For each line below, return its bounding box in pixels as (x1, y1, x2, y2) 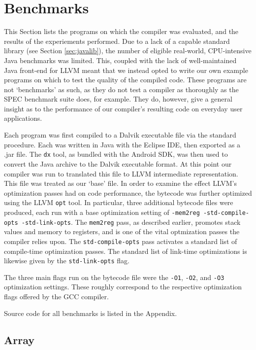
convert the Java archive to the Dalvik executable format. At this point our (4, 158, 232, 169)
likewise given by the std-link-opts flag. (4, 255, 129, 266)
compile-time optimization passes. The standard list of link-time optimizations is (4, 245, 247, 256)
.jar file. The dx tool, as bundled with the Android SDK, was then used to (4, 149, 228, 159)
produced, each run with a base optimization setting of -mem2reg (4, 207, 200, 217)
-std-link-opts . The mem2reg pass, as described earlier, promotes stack (21, 216, 241, 227)
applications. (4, 113, 42, 123)
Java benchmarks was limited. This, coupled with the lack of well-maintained (4, 55, 237, 65)
